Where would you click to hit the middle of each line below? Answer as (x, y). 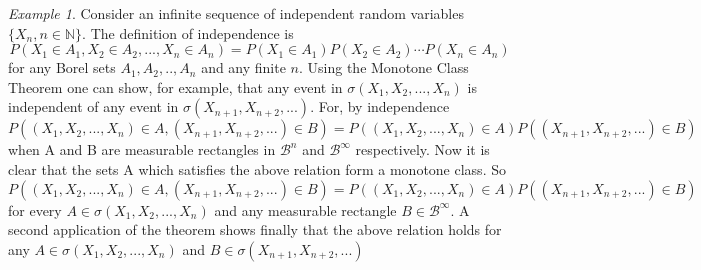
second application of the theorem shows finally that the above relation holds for (255, 229)
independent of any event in (93, 106)
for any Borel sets (62, 67)
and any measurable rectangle (305, 209)
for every (35, 209)
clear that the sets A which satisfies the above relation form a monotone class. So (257, 168)
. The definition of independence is (188, 32)
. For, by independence (380, 106)
